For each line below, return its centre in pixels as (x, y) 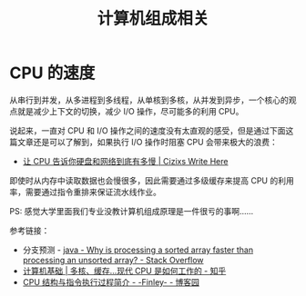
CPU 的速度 (52, 73)
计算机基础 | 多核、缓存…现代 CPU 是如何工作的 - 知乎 (124, 271)
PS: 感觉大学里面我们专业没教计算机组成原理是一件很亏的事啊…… (132, 211)
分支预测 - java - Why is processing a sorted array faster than (138, 250)
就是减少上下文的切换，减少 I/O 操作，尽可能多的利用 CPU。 (130, 111)
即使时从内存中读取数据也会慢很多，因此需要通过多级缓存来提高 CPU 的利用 (152, 180)
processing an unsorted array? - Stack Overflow (113, 260)
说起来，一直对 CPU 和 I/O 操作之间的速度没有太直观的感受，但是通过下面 (148, 130)
